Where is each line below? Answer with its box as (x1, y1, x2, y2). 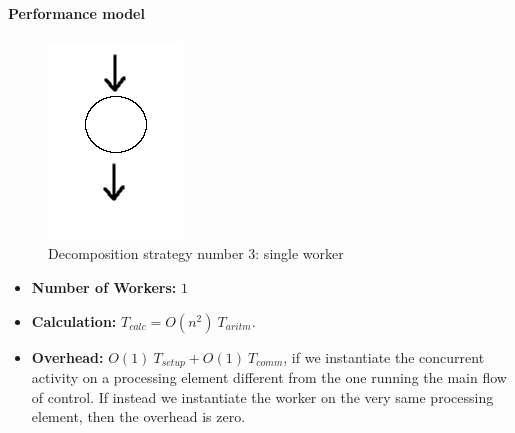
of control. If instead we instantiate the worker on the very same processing (31, 386, 494, 407)
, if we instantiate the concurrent (283, 346, 485, 367)
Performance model (8, 2, 145, 23)
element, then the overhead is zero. (31, 406, 246, 427)
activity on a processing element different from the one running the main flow (31, 367, 507, 388)
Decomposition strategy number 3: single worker (48, 243, 344, 264)
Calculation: (31, 310, 117, 331)
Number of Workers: (31, 276, 177, 297)
